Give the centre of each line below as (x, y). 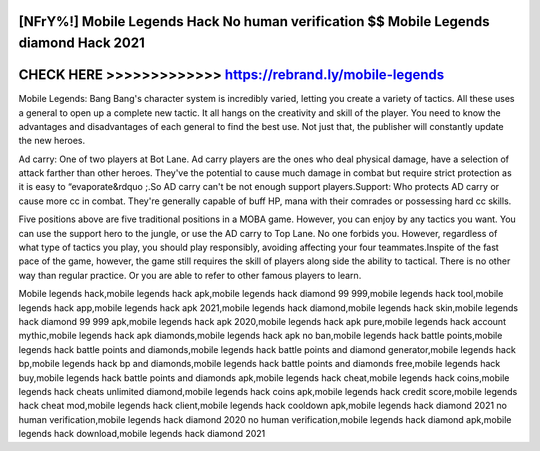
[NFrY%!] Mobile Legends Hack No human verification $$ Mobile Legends (254, 21)
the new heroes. (51, 141)
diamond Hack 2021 (81, 43)
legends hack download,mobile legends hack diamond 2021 (142, 434)
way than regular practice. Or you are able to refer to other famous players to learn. (190, 275)
